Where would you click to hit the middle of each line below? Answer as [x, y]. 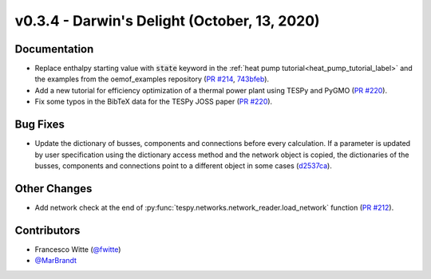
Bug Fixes [40, 125]
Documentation [54, 49]
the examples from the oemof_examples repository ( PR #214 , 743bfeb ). [152, 79]
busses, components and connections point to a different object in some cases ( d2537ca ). [184, 165]
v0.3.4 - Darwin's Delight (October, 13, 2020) [167, 21]
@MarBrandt [56, 261]
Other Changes [53, 189]
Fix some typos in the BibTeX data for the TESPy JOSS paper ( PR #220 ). [154, 102]
